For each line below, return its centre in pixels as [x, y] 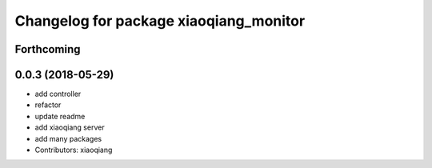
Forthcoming [48, 49]
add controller [58, 94]
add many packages [68, 138]
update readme [60, 116]
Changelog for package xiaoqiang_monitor [160, 21]
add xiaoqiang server [70, 127]
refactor [48, 105]
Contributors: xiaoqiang [74, 150]
